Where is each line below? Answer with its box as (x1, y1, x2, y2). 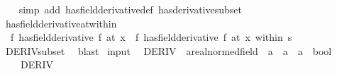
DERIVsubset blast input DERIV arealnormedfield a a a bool (5, 43, 332, 58)
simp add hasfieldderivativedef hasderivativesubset (18, 2, 242, 16)
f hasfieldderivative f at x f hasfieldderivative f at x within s (10, 30, 292, 44)
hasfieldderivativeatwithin (5, 16, 117, 30)
